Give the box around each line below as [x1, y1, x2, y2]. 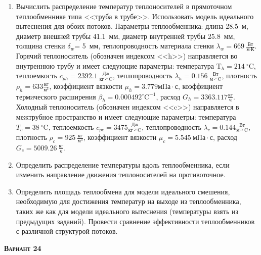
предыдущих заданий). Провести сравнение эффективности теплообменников [16, 216, 255, 226]
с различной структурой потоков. [16, 226, 118, 236]
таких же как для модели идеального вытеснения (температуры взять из [16, 206, 238, 217]
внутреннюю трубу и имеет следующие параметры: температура [16, 60, 214, 71]
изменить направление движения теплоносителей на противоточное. [16, 169, 226, 180]
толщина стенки [16, 40, 65, 51]
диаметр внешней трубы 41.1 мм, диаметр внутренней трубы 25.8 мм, [16, 30, 235, 41]
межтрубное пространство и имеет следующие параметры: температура [16, 112, 236, 122]
